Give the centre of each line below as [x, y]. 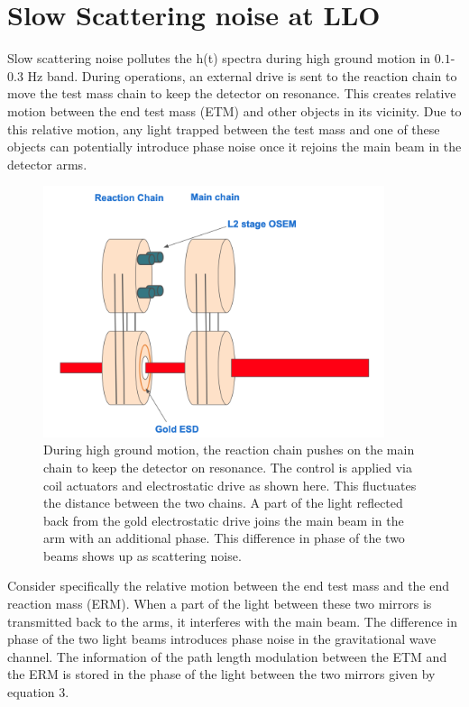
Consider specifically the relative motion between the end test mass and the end [229, 586]
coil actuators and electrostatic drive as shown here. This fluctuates [230, 485]
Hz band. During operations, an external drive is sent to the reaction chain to [242, 75]
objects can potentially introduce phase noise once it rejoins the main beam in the [234, 147]
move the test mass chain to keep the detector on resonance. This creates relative [232, 93]
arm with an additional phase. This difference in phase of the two [224, 538]
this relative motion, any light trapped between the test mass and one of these [224, 129]
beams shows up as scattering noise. [143, 555]
